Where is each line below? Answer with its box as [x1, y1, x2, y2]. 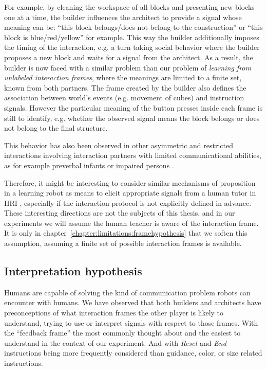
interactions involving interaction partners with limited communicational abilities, [4, 150, 261, 161]
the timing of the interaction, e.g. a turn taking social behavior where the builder [4, 42, 260, 52]
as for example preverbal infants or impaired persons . [4, 160, 174, 170]
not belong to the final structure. [4, 122, 108, 133]
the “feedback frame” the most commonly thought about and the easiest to [4, 327, 241, 338]
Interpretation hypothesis [4, 263, 142, 279]
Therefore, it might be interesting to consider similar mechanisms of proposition [4, 177, 256, 188]
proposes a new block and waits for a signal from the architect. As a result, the [4, 51, 253, 62]
